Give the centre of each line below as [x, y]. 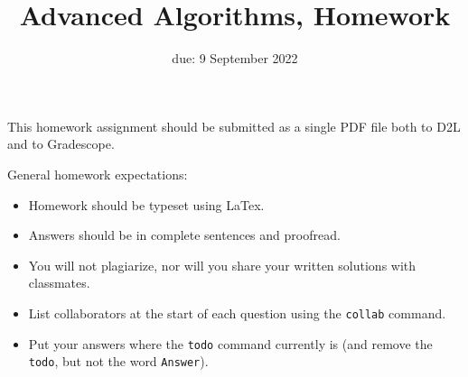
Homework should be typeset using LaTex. [146, 204]
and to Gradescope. [61, 144]
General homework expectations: [98, 174]
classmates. [59, 283]
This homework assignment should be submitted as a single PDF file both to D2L [234, 126]
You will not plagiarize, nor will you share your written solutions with [222, 265]
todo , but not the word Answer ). [118, 361]
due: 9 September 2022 [235, 58]
